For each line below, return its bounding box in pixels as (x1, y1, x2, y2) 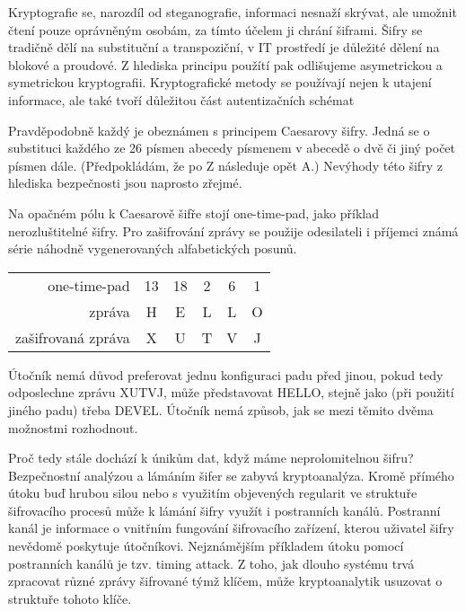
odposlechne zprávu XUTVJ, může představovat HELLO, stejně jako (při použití (8, 383, 454, 402)
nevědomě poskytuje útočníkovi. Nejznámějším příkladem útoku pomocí (8, 536, 404, 555)
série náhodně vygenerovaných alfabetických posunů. (8, 239, 297, 258)
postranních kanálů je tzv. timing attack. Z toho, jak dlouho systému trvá (8, 553, 415, 572)
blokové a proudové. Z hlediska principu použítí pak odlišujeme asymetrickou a (8, 55, 443, 74)
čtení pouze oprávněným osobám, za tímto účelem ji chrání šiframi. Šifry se (8, 20, 423, 39)
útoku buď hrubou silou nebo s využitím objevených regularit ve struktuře (8, 483, 418, 502)
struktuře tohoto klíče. (8, 589, 132, 607)
